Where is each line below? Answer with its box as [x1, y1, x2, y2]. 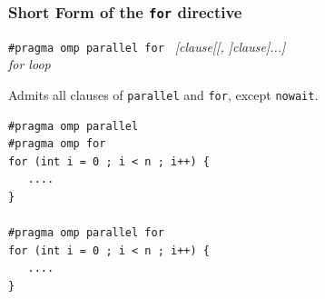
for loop [8, 55, 51, 74]
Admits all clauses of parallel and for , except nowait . [8, 85, 319, 105]
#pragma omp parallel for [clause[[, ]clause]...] [8, 36, 286, 55]
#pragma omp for [8, 137, 106, 151]
